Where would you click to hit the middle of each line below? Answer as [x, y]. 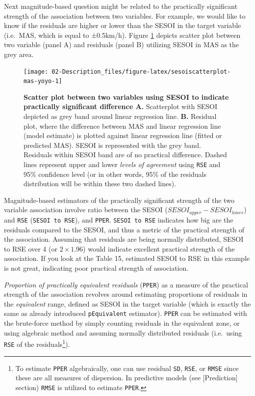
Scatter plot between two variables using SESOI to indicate [126, 97]
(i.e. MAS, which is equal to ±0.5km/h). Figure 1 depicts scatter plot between [122, 35]
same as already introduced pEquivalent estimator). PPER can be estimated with [126, 313]
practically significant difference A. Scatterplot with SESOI [121, 106]
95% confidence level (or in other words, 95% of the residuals [115, 174]
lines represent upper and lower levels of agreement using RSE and [122, 164]
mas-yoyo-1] [43, 81]
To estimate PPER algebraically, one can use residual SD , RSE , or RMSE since [127, 368]
